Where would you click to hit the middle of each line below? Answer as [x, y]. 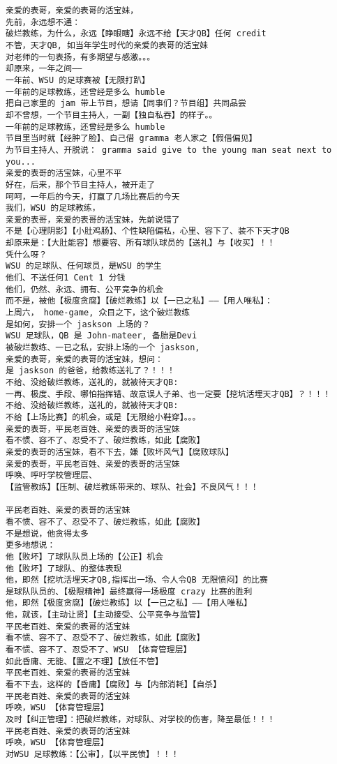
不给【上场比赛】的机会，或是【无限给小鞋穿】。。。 [103, 417]
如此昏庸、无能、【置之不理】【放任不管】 [84, 661]
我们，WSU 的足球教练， [53, 208]
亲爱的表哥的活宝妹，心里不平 [64, 173]
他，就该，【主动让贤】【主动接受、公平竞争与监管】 [105, 615]
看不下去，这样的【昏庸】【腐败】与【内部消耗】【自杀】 [114, 685]
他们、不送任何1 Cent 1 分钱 [66, 278]
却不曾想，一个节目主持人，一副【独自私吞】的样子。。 [112, 115]
